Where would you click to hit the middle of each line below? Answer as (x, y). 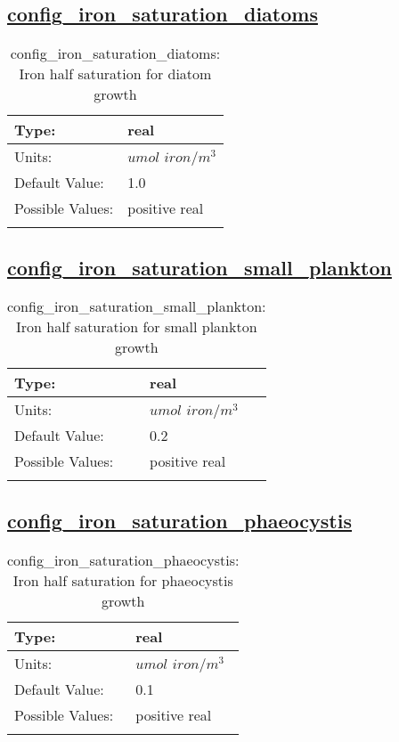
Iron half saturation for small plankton (136, 327)
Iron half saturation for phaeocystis (123, 580)
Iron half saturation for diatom (115, 74)
